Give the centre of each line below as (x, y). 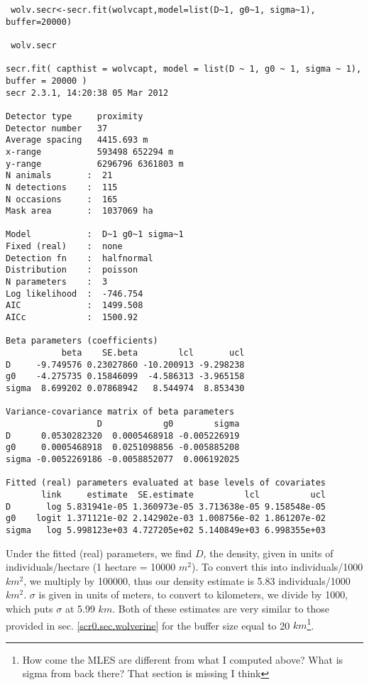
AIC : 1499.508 (75, 306)
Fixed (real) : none (64, 247)
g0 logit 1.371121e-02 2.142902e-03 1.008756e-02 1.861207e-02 (166, 519)
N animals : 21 (59, 176)
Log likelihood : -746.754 (75, 294)
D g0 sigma (168, 423)
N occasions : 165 (62, 199)
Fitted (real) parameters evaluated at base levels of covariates (166, 483)
